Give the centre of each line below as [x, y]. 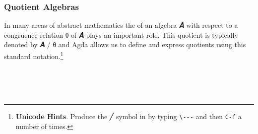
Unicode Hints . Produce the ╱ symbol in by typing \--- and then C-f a [129, 116]
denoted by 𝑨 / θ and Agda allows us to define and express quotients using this [125, 44]
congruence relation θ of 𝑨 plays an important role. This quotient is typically [121, 34]
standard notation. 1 [34, 55]
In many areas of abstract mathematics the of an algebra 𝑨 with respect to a [121, 25]
